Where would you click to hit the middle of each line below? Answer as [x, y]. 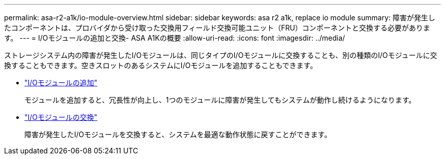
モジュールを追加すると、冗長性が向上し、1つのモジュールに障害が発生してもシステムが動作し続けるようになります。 [220, 100]
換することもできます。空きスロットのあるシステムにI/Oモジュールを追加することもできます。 [161, 65]
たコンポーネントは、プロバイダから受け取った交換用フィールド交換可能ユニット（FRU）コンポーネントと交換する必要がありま [217, 28]
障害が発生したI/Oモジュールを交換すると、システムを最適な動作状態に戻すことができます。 [178, 134]
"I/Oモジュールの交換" [61, 117]
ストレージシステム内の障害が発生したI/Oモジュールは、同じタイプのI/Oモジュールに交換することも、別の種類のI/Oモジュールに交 [221, 55]
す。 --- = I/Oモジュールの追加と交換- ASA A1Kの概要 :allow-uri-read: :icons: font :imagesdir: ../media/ [175, 38]
